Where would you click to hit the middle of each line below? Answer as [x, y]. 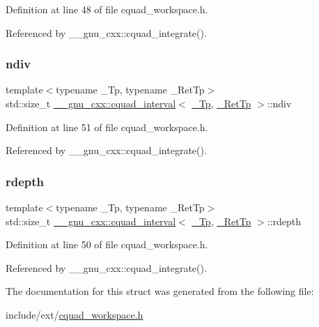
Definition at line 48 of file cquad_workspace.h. [107, 9]
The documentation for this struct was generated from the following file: [160, 291]
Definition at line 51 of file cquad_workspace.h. [107, 127]
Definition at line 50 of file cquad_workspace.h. [107, 244]
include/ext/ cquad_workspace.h [75, 314]
